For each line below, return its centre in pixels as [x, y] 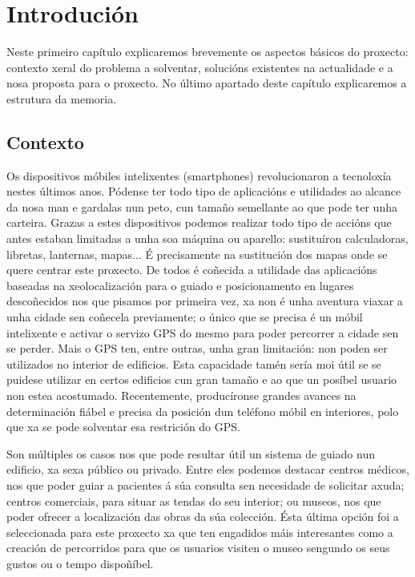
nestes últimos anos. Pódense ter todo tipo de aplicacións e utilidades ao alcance [204, 191]
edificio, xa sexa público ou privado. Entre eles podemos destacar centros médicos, [208, 469]
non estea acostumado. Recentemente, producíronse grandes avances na [181, 395]
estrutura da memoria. [62, 98]
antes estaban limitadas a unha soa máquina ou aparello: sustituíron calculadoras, [207, 238]
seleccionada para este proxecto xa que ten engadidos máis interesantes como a [200, 532]
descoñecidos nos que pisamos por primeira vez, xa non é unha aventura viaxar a [205, 301]
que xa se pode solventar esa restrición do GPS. [123, 427]
